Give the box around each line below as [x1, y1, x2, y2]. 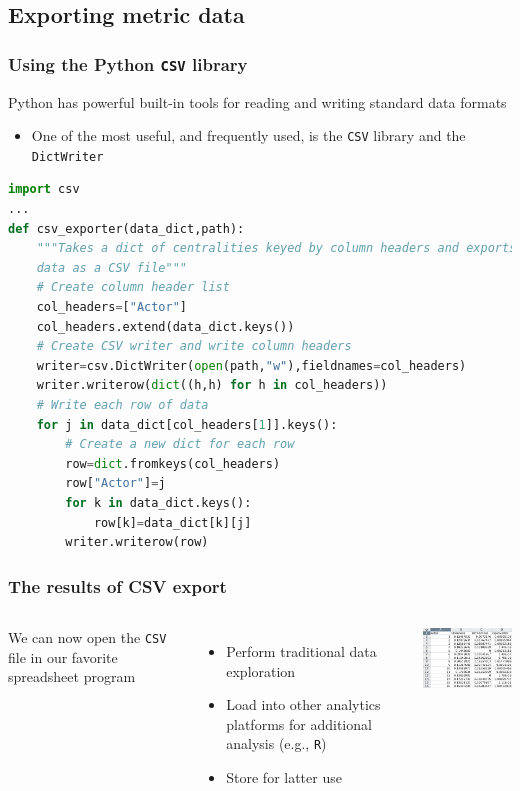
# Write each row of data [36, 398, 209, 412]
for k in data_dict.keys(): [65, 495, 252, 510]
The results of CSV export [8, 573, 227, 598]
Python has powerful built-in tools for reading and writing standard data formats [8, 91, 507, 112]
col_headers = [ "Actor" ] [36, 300, 188, 315]
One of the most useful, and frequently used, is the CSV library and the [31, 125, 466, 146]
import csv [8, 182, 80, 197]
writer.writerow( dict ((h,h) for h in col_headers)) [36, 378, 388, 393]
